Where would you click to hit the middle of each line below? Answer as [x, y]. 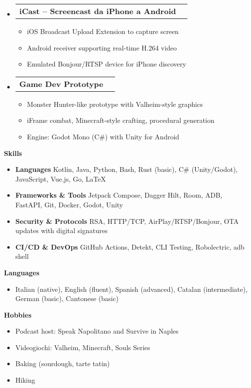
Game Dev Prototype [61, 84]
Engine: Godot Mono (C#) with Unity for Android [103, 136]
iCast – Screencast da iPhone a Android [98, 11]
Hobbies [18, 314]
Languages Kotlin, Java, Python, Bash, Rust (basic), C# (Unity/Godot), [126, 169]
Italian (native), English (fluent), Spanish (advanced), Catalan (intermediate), [131, 289]
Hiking [25, 380]
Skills [13, 153]
